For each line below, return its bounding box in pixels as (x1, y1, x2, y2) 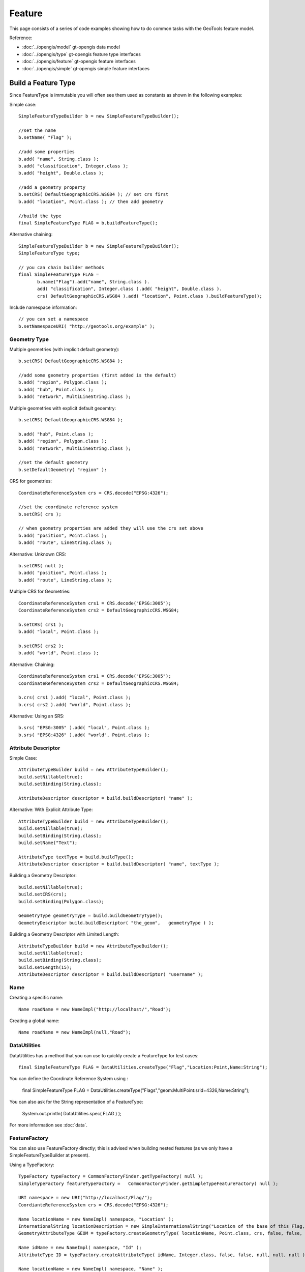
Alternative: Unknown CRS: (9, 551, 66, 557)
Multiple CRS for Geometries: (9, 588, 71, 595)
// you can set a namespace (18, 316, 88, 322)
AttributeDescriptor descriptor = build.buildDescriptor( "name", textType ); (18, 861, 220, 867)
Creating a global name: (9, 1018, 59, 1024)
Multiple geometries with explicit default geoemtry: (9, 405, 116, 411)
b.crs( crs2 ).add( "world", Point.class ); (18, 702, 132, 707)
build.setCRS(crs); (18, 891, 67, 898)
